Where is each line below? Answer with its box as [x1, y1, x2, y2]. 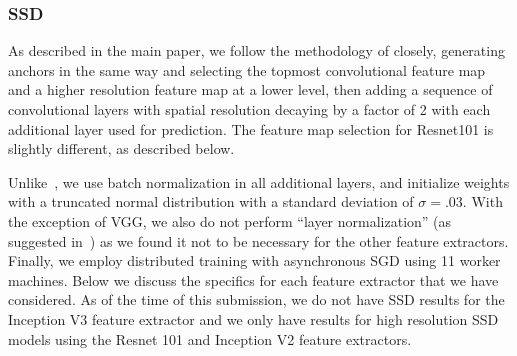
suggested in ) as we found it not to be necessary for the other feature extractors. [8, 230, 509, 251]
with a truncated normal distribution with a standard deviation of [8, 191, 414, 212]
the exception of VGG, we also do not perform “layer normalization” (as [8, 210, 452, 231]
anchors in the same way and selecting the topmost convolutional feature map [8, 59, 486, 80]
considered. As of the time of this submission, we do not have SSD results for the [8, 289, 505, 310]
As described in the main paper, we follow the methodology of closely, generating [8, 40, 505, 61]
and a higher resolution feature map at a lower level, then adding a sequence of [8, 79, 493, 100]
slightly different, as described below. [8, 138, 235, 159]
